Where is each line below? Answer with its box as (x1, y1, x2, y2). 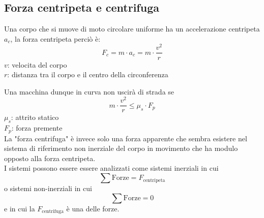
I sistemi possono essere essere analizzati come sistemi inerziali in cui (4, 163, 219, 173)
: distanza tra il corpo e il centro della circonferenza (7, 69, 168, 80)
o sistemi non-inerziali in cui (4, 183, 92, 194)
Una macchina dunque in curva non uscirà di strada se (4, 86, 174, 97)
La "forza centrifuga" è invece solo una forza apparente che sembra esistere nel (4, 133, 247, 143)
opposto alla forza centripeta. (4, 152, 96, 163)
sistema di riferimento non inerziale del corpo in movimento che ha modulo (4, 143, 238, 153)
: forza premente (11, 122, 63, 133)
